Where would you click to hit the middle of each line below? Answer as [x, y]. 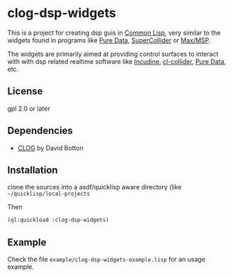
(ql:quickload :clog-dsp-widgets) [58, 220]
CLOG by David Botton [50, 148]
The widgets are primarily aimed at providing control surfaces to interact [113, 54]
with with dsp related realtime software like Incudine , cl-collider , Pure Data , [117, 61]
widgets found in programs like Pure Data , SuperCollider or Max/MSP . [109, 40]
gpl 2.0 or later [29, 109]
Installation [33, 170]
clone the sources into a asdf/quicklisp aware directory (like [95, 187]
